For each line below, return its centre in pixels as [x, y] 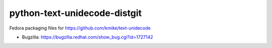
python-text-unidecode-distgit [76, 13]
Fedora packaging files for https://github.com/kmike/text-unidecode [80, 28]
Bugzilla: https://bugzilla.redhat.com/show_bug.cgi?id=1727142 [88, 37]
